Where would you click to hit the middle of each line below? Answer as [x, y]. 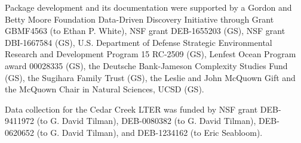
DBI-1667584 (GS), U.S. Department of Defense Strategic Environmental [139, 42]
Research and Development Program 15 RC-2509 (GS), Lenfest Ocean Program [150, 54]
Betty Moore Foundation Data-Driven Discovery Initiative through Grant [139, 19]
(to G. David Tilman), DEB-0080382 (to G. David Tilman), [146, 121]
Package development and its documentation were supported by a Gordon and [148, 7]
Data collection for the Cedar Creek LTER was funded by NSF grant [131, 109]
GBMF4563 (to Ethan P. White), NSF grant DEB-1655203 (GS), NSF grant [145, 31]
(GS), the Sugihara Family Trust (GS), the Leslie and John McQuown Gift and [150, 77]
